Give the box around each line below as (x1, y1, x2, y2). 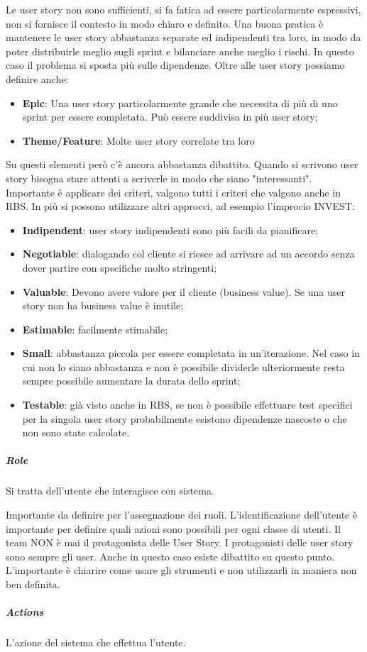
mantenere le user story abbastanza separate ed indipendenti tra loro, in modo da (6, 30, 361, 45)
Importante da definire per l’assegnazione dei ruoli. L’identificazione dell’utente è (6, 507, 358, 521)
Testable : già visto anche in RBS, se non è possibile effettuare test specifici (22, 397, 353, 412)
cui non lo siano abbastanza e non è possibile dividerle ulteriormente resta (22, 359, 345, 374)
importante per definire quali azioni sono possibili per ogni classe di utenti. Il (6, 521, 341, 536)
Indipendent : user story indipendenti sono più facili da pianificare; (22, 222, 319, 237)
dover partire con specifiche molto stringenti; (22, 260, 217, 275)
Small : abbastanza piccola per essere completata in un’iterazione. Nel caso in (22, 346, 360, 360)
